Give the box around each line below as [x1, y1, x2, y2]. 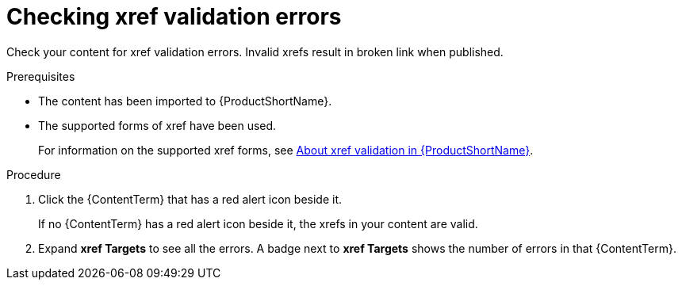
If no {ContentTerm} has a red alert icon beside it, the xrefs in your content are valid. [38, 216, 478, 231]
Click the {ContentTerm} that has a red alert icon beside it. [38, 192, 343, 206]
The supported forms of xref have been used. [38, 118, 277, 132]
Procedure [6, 167, 61, 181]
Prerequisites [6, 69, 75, 83]
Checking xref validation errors [6, 3, 342, 30]
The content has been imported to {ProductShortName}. [38, 93, 332, 108]
